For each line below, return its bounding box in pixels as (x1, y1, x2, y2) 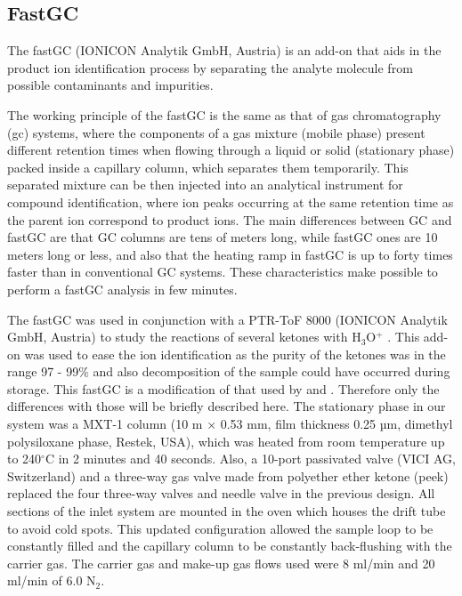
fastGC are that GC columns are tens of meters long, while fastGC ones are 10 (7, 228, 438, 246)
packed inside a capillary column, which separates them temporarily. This (7, 157, 409, 176)
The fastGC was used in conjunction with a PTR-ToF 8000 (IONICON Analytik (7, 310, 448, 328)
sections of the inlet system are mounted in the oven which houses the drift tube (7, 502, 446, 520)
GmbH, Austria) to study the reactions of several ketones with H (7, 327, 361, 346)
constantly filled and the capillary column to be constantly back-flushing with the (7, 536, 452, 555)
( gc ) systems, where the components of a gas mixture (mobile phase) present (7, 123, 426, 141)
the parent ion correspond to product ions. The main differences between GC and (7, 210, 452, 229)
